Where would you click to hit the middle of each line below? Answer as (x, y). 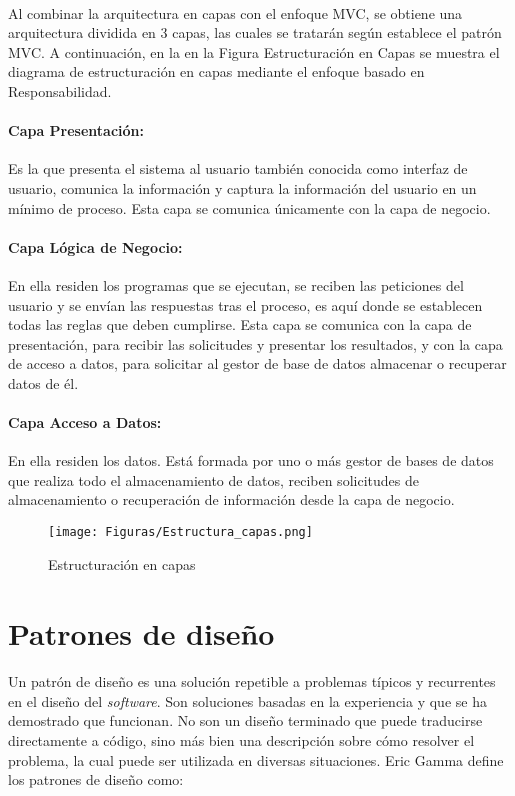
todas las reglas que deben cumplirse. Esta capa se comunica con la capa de (240, 324)
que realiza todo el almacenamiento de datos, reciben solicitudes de (213, 479)
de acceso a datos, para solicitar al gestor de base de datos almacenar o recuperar (257, 363)
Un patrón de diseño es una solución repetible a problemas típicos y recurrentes (252, 681)
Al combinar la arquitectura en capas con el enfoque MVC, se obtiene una (235, 12)
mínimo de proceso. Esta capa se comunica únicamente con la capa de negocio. (249, 207)
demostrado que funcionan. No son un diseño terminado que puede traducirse (245, 720)
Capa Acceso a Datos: (85, 422)
